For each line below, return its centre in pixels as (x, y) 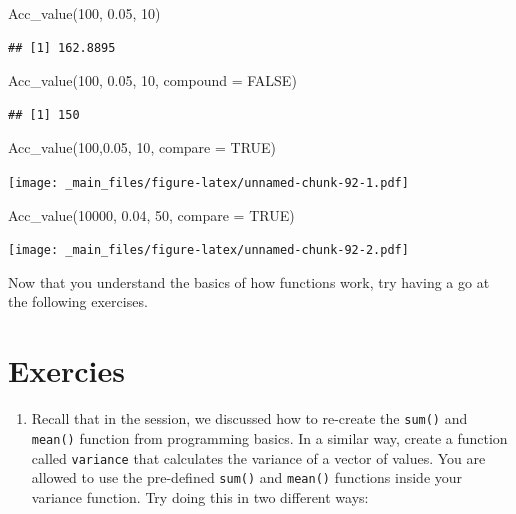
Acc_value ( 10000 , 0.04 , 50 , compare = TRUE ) (151, 214)
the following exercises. (78, 301)
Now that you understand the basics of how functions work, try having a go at (249, 281)
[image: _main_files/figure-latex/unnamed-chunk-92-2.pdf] (208, 250)
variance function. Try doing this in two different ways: (200, 496)
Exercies (66, 370)
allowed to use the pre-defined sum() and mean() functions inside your (247, 477)
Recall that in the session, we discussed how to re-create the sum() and (249, 418)
